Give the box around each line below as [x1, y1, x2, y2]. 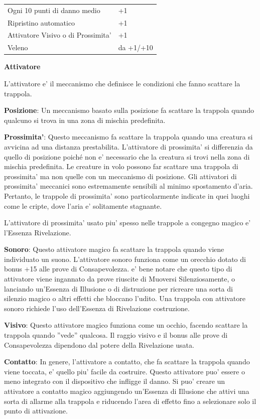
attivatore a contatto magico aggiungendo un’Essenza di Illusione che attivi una [4, 386, 249, 396]
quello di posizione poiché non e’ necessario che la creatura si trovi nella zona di [4, 151, 250, 162]
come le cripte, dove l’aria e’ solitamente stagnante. [4, 200, 162, 211]
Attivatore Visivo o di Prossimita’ [8, 30, 111, 40]
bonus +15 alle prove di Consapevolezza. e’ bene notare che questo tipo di [4, 263, 232, 274]
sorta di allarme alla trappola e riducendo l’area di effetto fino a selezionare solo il [4, 395, 256, 406]
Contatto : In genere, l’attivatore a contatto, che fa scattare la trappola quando [4, 356, 250, 367]
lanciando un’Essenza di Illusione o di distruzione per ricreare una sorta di [4, 283, 233, 294]
